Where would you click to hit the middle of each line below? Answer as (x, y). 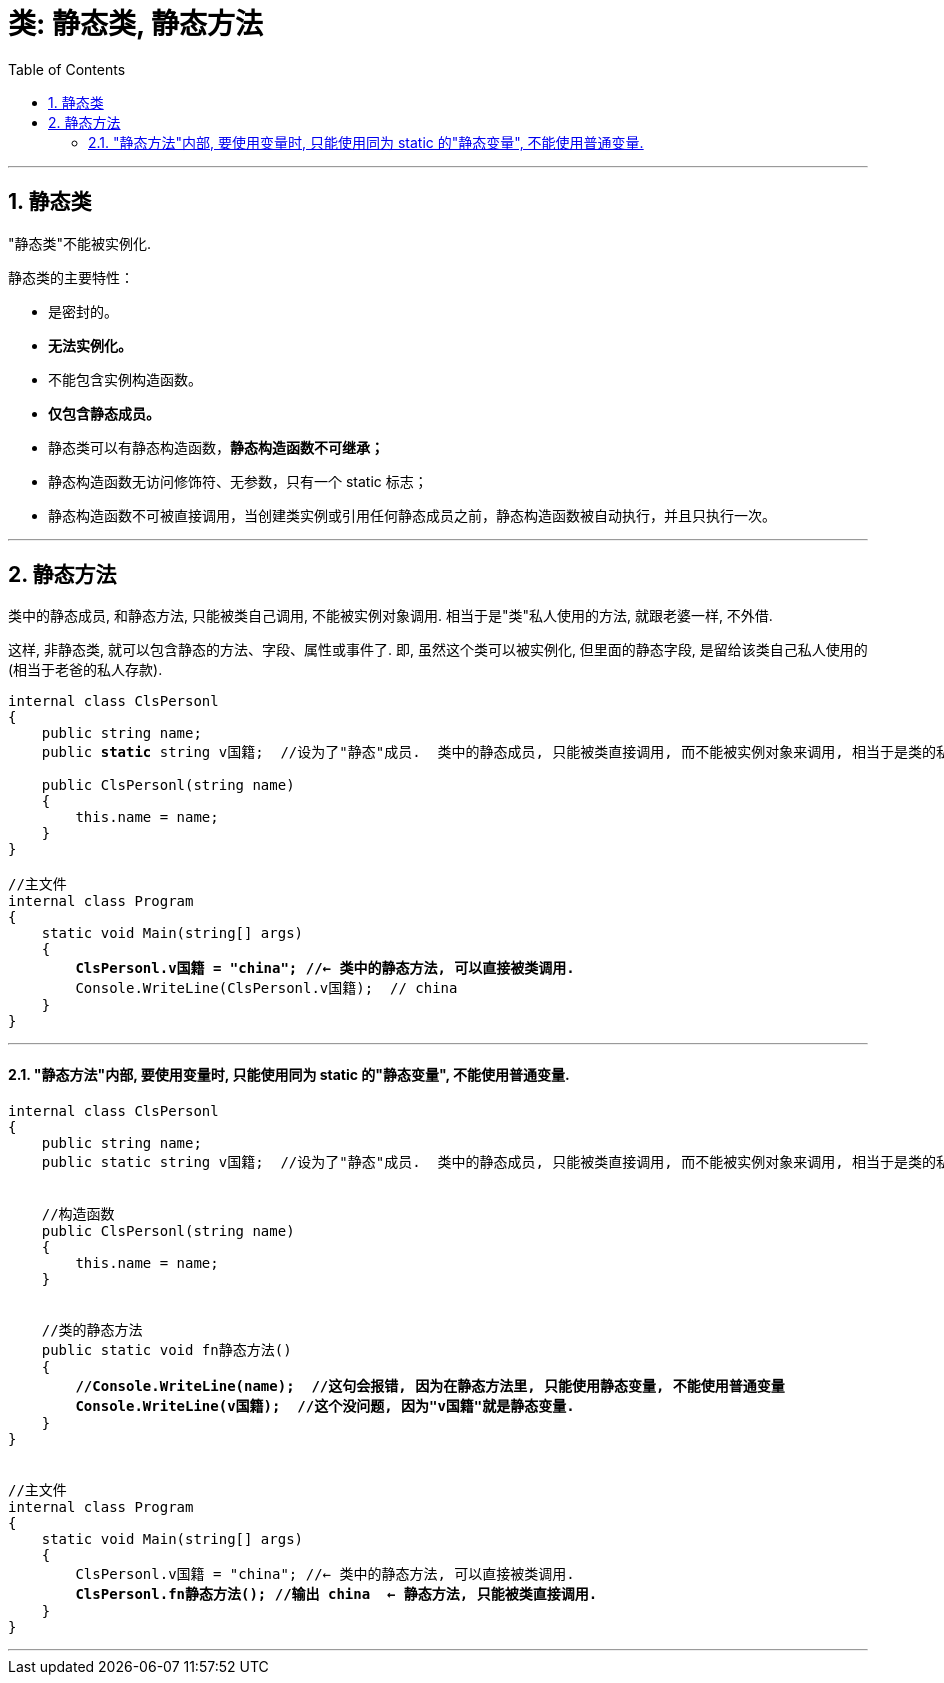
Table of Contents (67, 69)
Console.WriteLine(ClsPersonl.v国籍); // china (266, 988)
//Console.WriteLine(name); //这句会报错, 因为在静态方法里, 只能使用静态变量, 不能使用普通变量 (430, 1385)
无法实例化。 (90, 345)
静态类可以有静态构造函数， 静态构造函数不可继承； (216, 447)
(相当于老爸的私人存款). (85, 670)
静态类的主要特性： (71, 277)
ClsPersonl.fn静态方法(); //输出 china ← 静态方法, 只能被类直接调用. (336, 1593)
